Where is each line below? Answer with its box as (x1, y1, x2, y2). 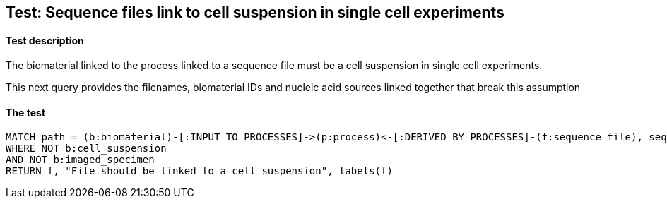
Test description (6, 34, 84, 47)
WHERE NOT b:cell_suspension (6, 143, 167, 155)
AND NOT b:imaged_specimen (6, 154, 155, 166)
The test (6, 106, 46, 119)
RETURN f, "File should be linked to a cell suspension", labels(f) (6, 165, 393, 177)
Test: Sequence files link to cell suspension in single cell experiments (6, 4, 504, 21)
